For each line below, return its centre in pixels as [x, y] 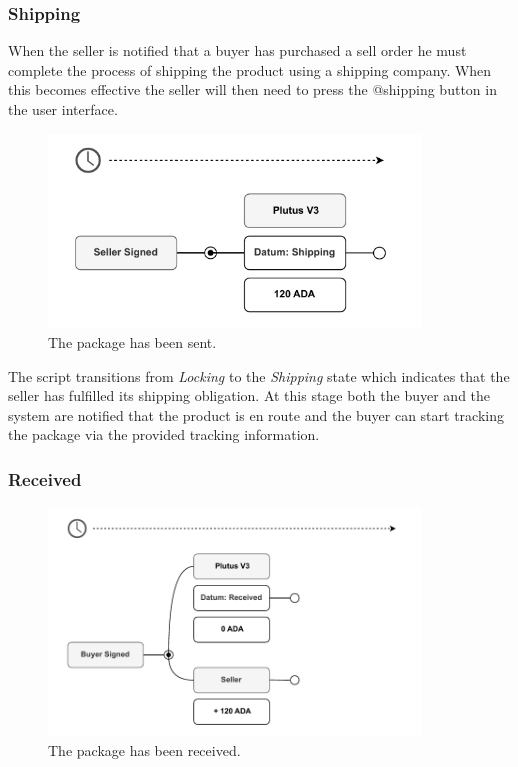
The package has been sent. [132, 341]
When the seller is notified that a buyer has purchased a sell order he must [237, 50]
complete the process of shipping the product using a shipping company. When [250, 69]
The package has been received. [144, 750]
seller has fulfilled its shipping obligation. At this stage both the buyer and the [249, 395]
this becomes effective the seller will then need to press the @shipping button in [252, 89]
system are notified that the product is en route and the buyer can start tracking [256, 414]
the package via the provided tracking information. [164, 434]
